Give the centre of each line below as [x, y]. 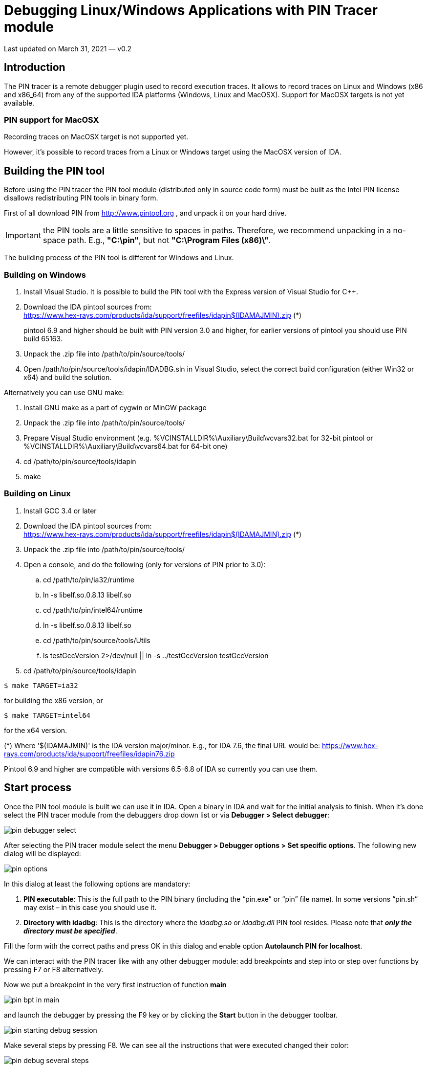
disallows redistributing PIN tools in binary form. [81, 198]
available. [19, 103]
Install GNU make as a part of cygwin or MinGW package [115, 407]
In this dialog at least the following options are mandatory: [97, 884]
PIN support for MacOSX [52, 120]
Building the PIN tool [54, 171]
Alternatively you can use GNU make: [64, 392]
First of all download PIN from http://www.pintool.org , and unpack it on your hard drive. [145, 213]
